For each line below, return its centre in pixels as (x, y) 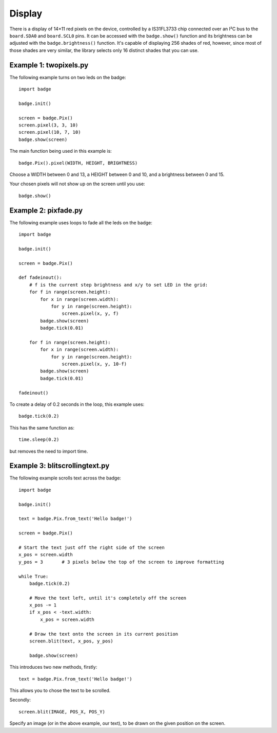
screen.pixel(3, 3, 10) (48, 125)
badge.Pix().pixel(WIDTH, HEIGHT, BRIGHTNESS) (78, 163)
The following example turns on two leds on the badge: (68, 77)
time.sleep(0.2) (39, 440)
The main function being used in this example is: (61, 151)
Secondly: (20, 700)
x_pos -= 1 (43, 605)
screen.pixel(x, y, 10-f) (94, 364)
